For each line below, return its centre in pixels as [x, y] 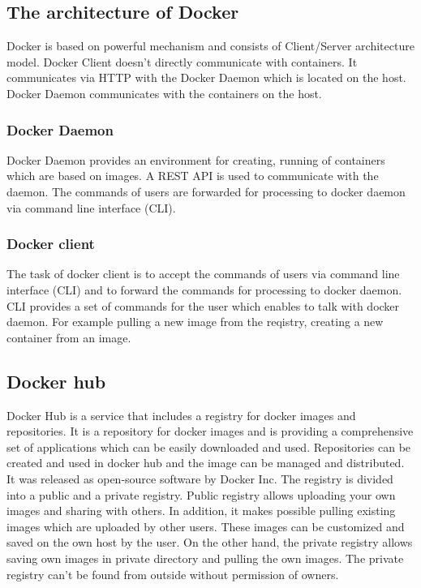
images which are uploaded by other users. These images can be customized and [206, 526]
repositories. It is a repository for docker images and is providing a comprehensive [210, 431]
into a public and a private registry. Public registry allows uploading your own [201, 494]
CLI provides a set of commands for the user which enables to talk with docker [203, 305]
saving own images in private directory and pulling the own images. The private [205, 558]
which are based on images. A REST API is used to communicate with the [193, 176]
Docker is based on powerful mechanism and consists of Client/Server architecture [210, 46]
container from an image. [69, 337]
